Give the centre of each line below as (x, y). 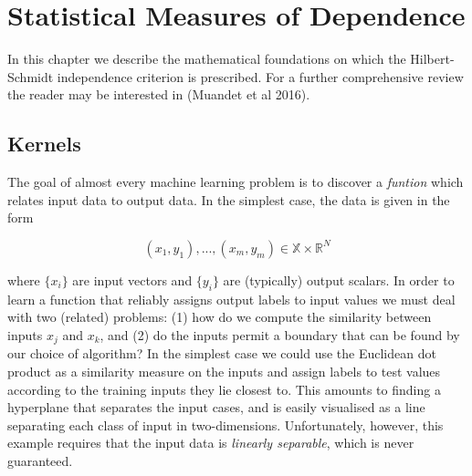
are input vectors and (132, 279)
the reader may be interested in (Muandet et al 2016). (159, 94)
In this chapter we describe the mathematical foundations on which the (207, 59)
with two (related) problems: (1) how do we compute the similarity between (220, 317)
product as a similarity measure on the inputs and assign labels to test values (224, 371)
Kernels (44, 144)
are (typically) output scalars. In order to (339, 279)
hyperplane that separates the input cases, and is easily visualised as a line (216, 407)
